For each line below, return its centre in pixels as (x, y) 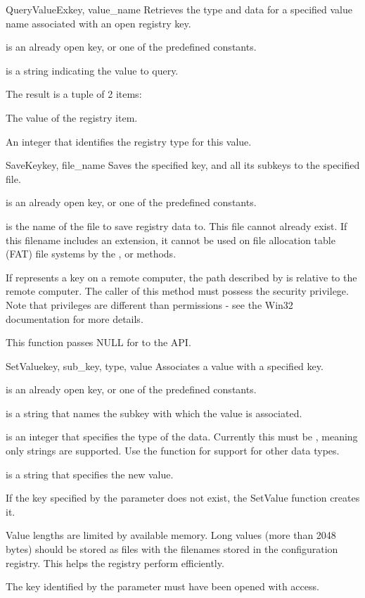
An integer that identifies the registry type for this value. (129, 141)
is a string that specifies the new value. (90, 474)
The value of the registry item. (72, 117)
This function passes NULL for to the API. (98, 342)
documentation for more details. (75, 318)
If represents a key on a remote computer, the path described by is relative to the (181, 277)
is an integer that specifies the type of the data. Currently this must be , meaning (182, 437)
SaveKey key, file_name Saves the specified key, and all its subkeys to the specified (183, 165)
